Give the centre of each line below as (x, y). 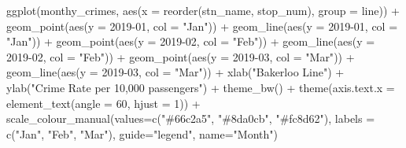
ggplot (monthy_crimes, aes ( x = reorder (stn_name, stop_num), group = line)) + (203, 10)
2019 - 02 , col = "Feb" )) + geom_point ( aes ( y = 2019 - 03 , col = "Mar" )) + (181, 56)
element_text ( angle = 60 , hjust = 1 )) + (103, 103)
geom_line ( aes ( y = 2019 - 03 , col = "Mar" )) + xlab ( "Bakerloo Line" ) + (175, 72)
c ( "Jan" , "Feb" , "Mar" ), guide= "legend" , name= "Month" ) (142, 133)
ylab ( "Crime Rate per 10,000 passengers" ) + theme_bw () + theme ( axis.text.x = (201, 87)
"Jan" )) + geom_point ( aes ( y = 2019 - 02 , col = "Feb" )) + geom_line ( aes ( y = (191, 41)
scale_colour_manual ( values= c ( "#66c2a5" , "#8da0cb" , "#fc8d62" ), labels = (191, 118)
